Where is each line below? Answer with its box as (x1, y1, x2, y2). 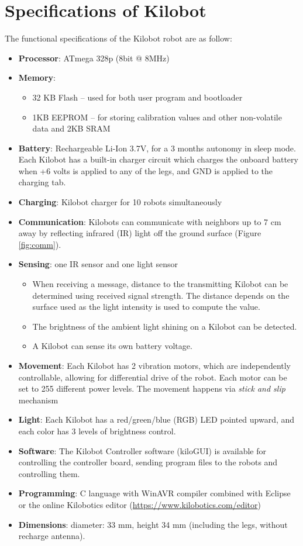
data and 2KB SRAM (32, 122, 111, 134)
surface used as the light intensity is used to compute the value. (32, 300, 260, 313)
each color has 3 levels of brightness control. (18, 424, 176, 437)
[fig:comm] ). (18, 238, 61, 250)
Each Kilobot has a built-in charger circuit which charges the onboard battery (18, 153, 298, 165)
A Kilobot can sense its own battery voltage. (32, 340, 192, 352)
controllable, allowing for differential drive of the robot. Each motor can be (18, 371, 287, 383)
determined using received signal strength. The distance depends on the (32, 289, 290, 301)
